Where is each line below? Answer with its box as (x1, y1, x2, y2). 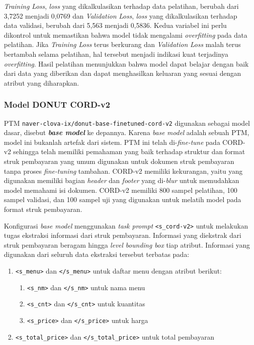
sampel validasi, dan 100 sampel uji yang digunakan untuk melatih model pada (4, 194, 241, 205)
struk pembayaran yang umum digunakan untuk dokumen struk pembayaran (4, 156, 234, 166)
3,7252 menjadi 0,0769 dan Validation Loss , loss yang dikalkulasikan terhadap (4, 10, 237, 21)
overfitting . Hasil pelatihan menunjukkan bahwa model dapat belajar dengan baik (4, 58, 249, 69)
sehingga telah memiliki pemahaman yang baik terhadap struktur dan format (13, 146, 245, 157)
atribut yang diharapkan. (4, 77, 79, 88)
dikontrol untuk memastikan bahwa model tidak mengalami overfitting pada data (4, 29, 248, 40)
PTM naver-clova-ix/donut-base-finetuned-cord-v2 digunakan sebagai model (4, 117, 250, 128)
